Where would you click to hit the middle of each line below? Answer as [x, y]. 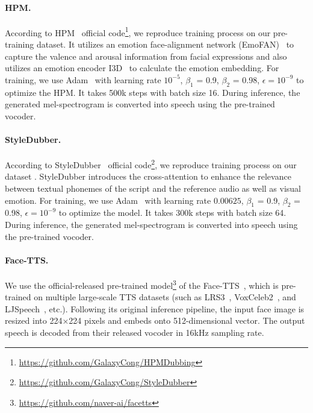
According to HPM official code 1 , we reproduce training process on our [138, 31]
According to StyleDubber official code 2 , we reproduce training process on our [151, 164]
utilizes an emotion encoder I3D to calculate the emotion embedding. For [142, 68]
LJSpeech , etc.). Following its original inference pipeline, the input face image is [155, 308]
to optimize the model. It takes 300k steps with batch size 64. [172, 213]
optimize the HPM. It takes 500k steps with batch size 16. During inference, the [153, 92]
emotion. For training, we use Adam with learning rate [108, 200]
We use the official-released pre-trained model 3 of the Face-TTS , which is [142, 284]
